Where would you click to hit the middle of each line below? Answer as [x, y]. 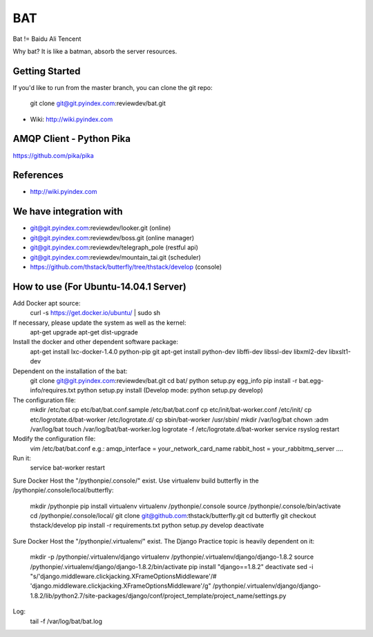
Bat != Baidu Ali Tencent [47, 39]
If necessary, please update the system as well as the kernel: [99, 323]
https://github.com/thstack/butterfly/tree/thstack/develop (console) [126, 267]
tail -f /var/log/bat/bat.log [66, 621]
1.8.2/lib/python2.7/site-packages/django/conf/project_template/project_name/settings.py [158, 595]
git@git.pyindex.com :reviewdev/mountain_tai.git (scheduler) [116, 257]
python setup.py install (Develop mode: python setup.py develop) [170, 391]
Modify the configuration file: [54, 439]
